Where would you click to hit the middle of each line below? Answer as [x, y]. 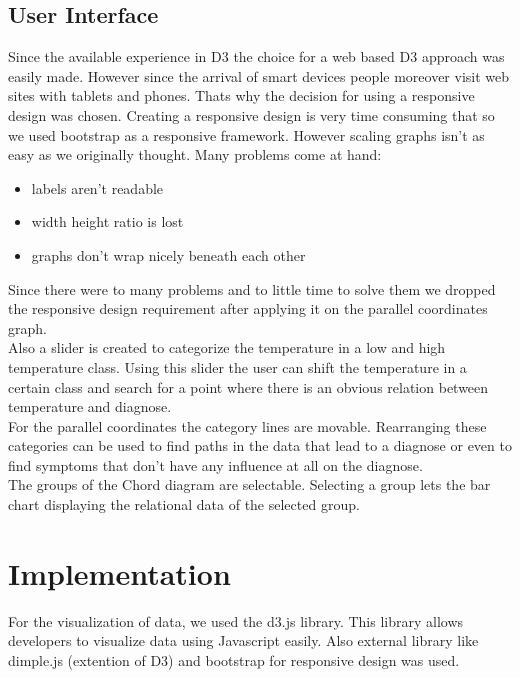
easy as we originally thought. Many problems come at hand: [195, 154]
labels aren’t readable [97, 187]
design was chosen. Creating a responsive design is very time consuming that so [251, 114]
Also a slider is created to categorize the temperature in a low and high [227, 347]
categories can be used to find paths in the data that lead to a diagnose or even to [260, 445]
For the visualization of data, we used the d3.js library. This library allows [236, 620]
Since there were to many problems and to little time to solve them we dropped [252, 288]
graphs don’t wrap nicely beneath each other [168, 254]
